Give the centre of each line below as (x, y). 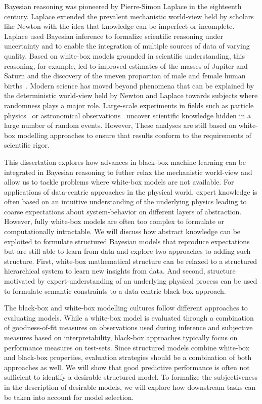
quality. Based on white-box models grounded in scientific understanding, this (124, 55)
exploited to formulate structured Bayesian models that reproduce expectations (127, 241)
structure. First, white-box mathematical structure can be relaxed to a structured (131, 261)
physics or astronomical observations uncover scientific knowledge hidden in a (127, 115)
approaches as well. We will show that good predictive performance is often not (127, 367)
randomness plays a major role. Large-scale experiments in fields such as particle (129, 105)
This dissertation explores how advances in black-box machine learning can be (125, 162)
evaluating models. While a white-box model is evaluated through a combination (129, 317)
